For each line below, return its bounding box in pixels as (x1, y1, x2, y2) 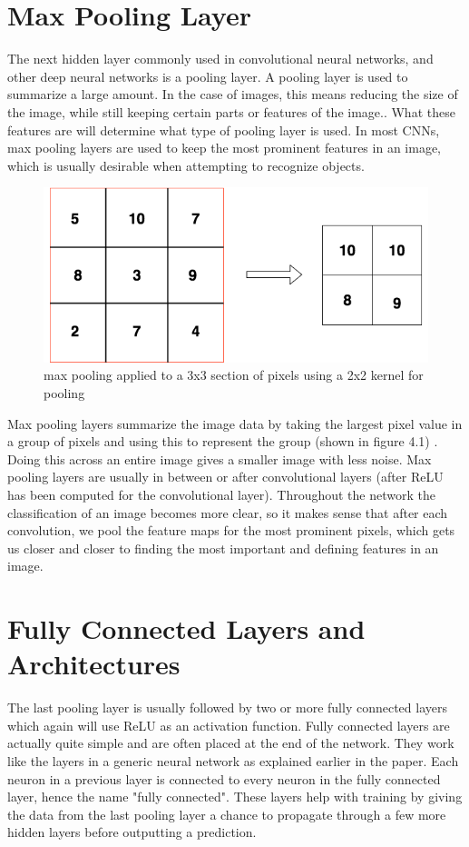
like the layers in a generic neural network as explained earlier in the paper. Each (7, 752, 459, 771)
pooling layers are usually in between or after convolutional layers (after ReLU (7, 467, 444, 486)
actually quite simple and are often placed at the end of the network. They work (7, 733, 454, 752)
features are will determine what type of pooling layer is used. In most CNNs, (7, 120, 440, 139)
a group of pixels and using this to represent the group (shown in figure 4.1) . (7, 432, 438, 451)
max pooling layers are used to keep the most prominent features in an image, (7, 138, 441, 157)
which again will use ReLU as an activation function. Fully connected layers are (7, 715, 450, 734)
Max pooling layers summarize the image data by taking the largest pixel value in (7, 414, 463, 433)
